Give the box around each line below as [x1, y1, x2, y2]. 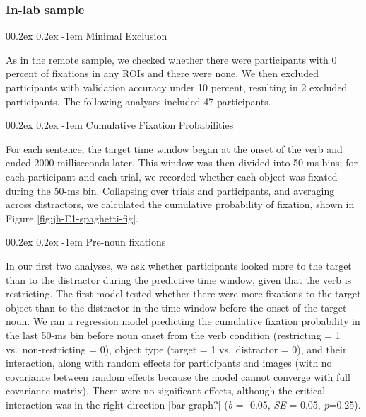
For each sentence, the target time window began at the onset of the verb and [6, 141, 343, 156]
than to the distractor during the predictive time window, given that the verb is [6, 272, 352, 287]
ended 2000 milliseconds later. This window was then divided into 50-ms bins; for [6, 155, 358, 170]
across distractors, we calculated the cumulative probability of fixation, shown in [6, 197, 355, 212]
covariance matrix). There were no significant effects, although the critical [6, 383, 326, 398]
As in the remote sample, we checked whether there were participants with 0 [6, 52, 337, 67]
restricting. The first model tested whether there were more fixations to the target [6, 286, 361, 301]
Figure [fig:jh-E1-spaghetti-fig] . [6, 210, 139, 225]
